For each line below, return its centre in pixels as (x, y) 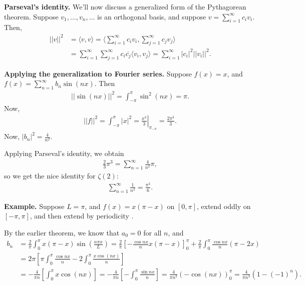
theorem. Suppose (31, 16)
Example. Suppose (34, 206)
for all (153, 232)
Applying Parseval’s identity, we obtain (64, 153)
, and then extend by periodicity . (82, 216)
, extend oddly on (224, 206)
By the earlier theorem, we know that (62, 232)
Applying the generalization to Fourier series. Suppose (98, 73)
